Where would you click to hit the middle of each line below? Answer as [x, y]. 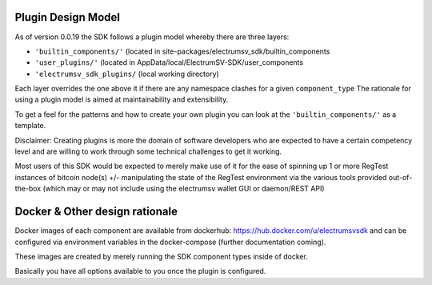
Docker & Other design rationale [96, 212]
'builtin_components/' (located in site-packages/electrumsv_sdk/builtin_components [182, 51]
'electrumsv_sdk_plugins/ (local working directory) [127, 74]
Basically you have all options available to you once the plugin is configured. [140, 271]
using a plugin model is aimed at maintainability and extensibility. [122, 99]
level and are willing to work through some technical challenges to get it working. [148, 151]
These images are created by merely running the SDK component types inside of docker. [161, 256]
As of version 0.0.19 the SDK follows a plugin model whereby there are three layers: [152, 37]
